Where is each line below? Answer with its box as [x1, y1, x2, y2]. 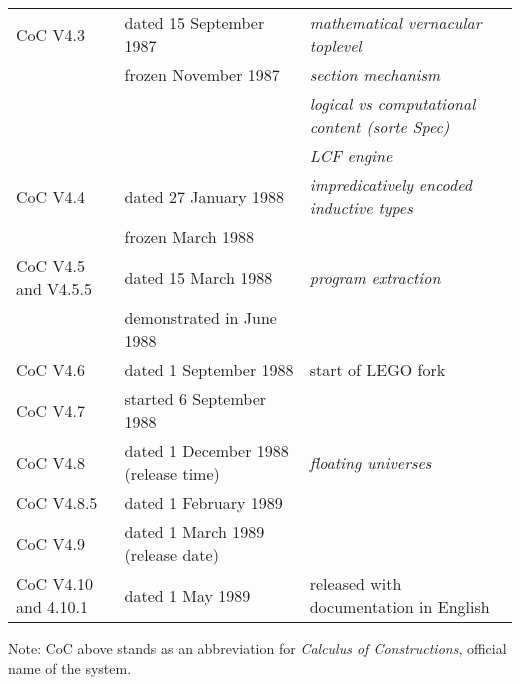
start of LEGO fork [309, 358, 446, 381]
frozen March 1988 [124, 225, 254, 248]
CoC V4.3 [16, 22, 85, 46]
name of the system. [8, 657, 132, 678]
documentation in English [309, 595, 490, 618]
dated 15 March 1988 [124, 265, 273, 289]
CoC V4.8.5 [16, 491, 98, 514]
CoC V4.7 [16, 398, 85, 422]
